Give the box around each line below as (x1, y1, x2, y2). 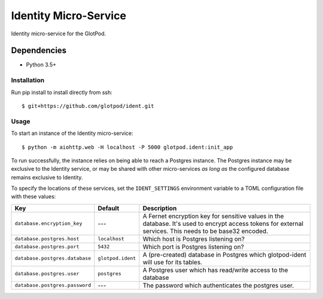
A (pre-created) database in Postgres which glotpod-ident (142, 250, 306, 259)
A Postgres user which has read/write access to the (142, 265, 288, 274)
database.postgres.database (14, 255, 92, 262)
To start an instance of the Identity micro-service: (11, 129, 134, 137)
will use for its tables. (142, 258, 203, 266)
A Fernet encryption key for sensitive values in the (142, 212, 284, 220)
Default (97, 204, 120, 212)
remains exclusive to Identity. (11, 174, 83, 181)
